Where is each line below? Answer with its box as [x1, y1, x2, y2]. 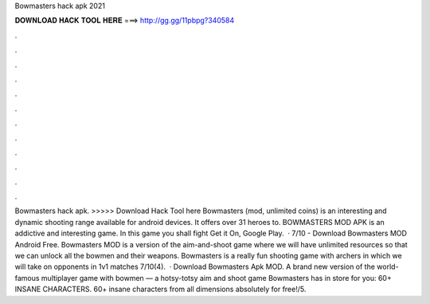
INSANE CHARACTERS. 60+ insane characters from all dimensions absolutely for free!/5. [14, 284, 307, 294]
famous [14, 273, 40, 282]
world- [377, 262, 399, 271]
